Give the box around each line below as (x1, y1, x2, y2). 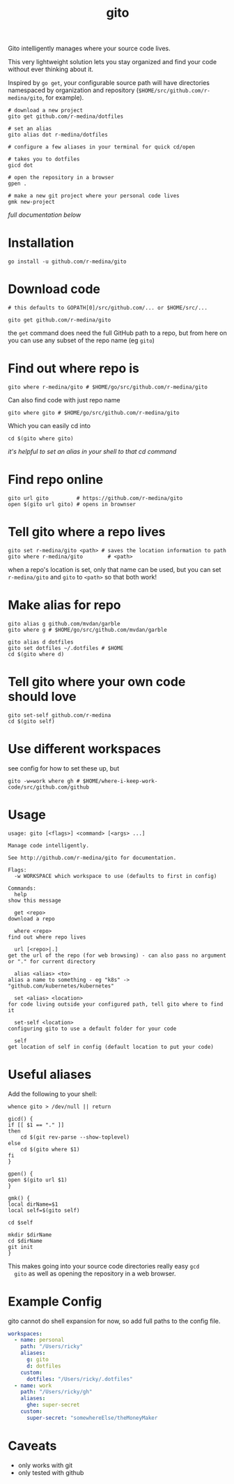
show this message (8, 897, 61, 904)
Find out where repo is (8, 361, 140, 377)
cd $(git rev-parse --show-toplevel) (20, 1133, 130, 1141)
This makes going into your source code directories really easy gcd (8, 1262, 200, 1270)
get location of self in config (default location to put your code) (8, 1043, 214, 1050)
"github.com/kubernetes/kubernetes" (8, 982, 114, 990)
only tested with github (17, 1468, 84, 1476)
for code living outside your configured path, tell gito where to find (8, 1001, 224, 1008)
